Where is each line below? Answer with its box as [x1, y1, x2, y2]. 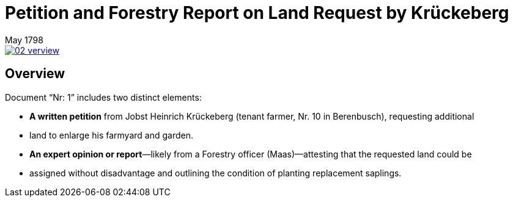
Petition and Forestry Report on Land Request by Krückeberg [5, 2, 509, 23]
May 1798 [5, 34, 43, 45]
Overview [5, 66, 65, 82]
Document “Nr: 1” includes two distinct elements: [5, 92, 202, 103]
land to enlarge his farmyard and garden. [29, 129, 193, 140]
